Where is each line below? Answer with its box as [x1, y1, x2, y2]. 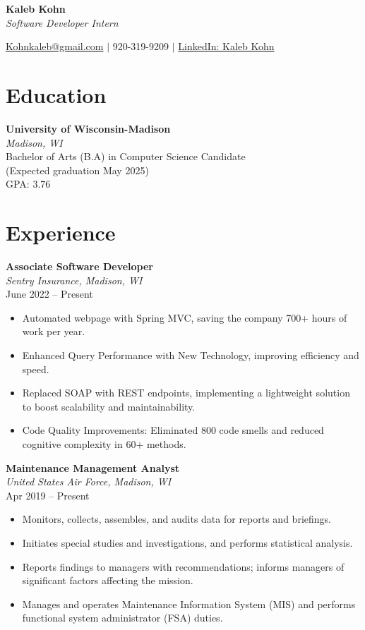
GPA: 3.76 [6, 176, 51, 191]
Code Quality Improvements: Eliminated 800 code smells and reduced [22, 423, 324, 437]
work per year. [22, 324, 85, 339]
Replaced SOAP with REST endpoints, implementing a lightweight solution [22, 385, 350, 400]
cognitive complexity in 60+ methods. [22, 436, 186, 451]
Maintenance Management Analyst [6, 460, 180, 475]
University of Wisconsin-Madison [6, 121, 171, 135]
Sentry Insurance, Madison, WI [6, 272, 143, 287]
